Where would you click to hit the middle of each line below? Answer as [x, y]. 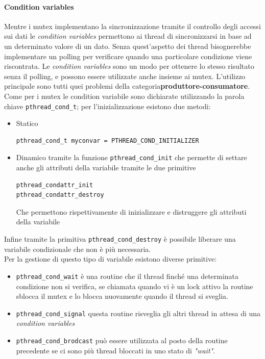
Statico [27, 123]
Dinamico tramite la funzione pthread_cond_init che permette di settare [131, 157]
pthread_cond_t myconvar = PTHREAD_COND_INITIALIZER [107, 140]
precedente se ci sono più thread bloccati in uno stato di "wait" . [116, 350]
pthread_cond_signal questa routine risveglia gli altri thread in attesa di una [138, 313]
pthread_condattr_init [55, 185]
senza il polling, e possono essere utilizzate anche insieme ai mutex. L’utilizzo [125, 76]
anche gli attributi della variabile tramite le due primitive [106, 168]
